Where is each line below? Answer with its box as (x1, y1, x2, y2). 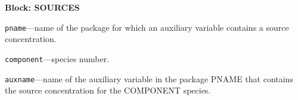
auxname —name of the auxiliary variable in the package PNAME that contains (5, 72, 293, 85)
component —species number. (5, 52, 110, 64)
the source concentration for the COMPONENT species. (5, 84, 211, 96)
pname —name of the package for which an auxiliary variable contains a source (5, 21, 289, 33)
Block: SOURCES (5, 1, 80, 13)
